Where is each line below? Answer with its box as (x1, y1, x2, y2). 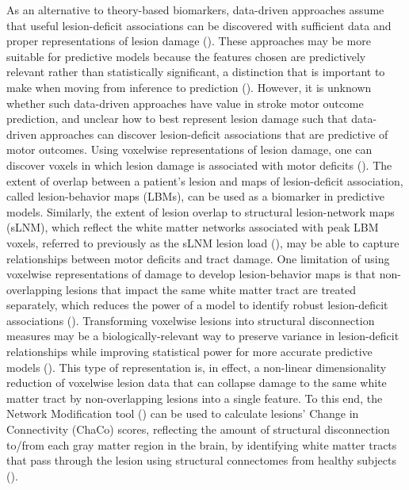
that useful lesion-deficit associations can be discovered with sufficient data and (6, 17, 392, 33)
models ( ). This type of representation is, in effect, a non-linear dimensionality (6, 358, 387, 375)
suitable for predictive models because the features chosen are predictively (6, 48, 366, 64)
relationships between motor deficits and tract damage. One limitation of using (6, 250, 390, 266)
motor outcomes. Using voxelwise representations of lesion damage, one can (6, 141, 373, 158)
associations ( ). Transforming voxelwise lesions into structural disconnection (6, 312, 375, 328)
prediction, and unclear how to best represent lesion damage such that (6, 110, 348, 127)
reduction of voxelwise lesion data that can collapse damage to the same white (6, 374, 387, 391)
